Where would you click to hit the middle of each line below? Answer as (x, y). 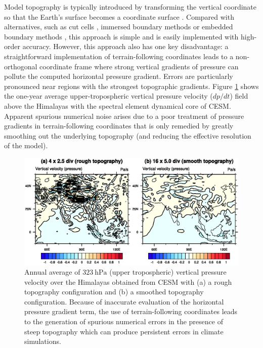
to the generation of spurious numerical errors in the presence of (124, 321)
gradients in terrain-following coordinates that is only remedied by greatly (119, 126)
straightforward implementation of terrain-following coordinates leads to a (119, 56)
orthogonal (21, 66)
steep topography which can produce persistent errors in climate (124, 331)
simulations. (43, 341)
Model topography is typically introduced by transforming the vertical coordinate (130, 7)
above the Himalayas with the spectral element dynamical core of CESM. (118, 105)
